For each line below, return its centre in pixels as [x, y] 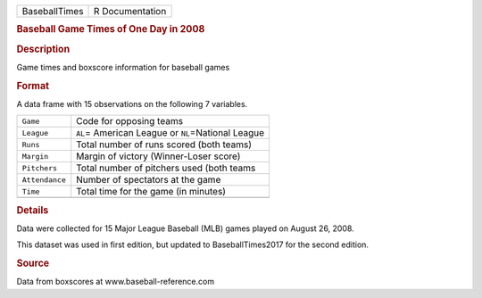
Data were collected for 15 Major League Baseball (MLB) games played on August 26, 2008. [185, 228]
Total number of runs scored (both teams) [164, 145]
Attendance [44, 180]
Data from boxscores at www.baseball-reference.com [115, 282]
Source [33, 263]
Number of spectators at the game [149, 180]
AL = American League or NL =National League [170, 133]
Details [33, 210]
